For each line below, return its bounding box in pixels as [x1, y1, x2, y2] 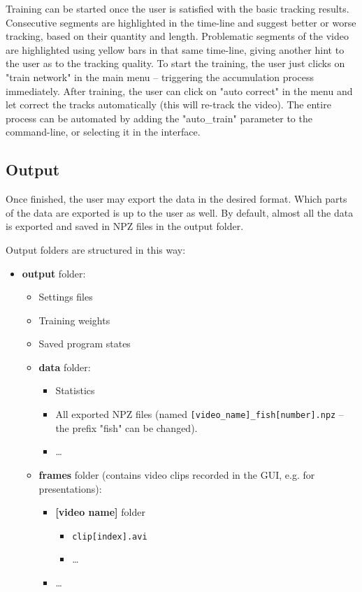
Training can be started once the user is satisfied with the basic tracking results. [6, 1, 349, 15]
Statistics [55, 383, 95, 398]
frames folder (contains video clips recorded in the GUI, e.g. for [38, 467, 315, 482]
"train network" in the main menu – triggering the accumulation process [6, 69, 314, 84]
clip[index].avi [72, 531, 147, 542]
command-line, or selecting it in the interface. [6, 124, 201, 139]
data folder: [38, 359, 91, 374]
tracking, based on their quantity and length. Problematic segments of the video [6, 29, 349, 43]
